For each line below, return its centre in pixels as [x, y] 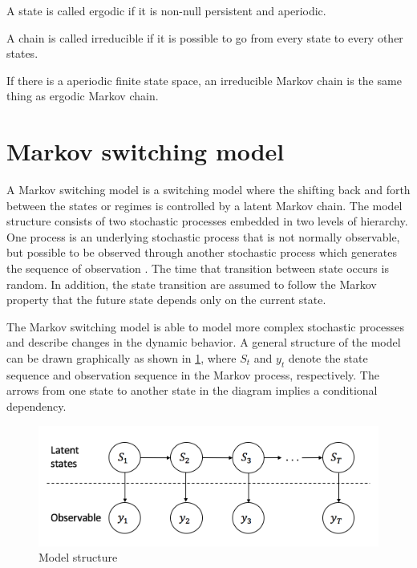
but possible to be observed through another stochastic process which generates [202, 252]
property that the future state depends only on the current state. [166, 300]
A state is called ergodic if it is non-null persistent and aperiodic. [166, 10]
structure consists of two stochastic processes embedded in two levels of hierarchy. [207, 221]
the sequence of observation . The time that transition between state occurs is [198, 268]
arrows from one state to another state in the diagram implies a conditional [192, 390]
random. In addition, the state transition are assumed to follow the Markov [192, 284]
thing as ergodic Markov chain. [83, 96]
